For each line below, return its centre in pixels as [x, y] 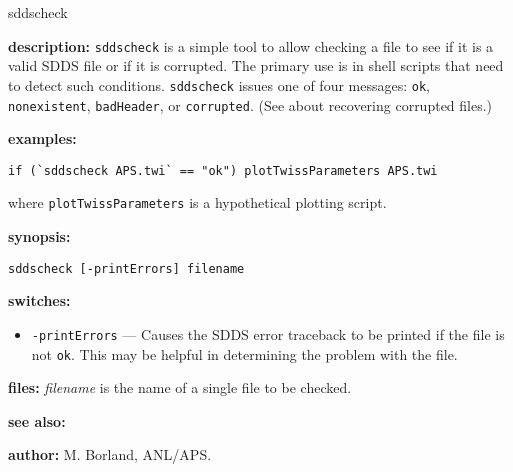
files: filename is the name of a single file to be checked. [180, 387]
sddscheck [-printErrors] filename [126, 268]
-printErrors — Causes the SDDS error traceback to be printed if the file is [268, 333]
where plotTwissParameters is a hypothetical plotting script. [197, 202]
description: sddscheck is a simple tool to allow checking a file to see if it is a [251, 45]
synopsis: [39, 236]
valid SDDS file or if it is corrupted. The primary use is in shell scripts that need [256, 65]
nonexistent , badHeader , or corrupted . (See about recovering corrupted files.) [250, 104]
